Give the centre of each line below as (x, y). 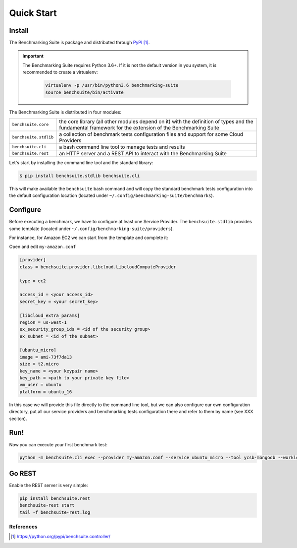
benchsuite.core (30, 125)
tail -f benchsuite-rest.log (55, 512)
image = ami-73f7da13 (46, 357)
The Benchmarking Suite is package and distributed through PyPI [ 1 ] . (79, 43)
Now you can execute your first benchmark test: (58, 444)
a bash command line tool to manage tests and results (122, 147)
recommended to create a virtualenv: (60, 72)
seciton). (18, 419)
